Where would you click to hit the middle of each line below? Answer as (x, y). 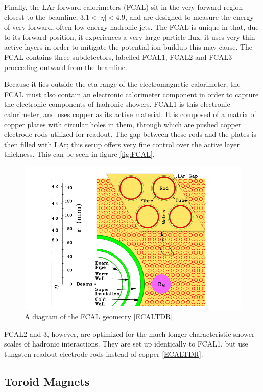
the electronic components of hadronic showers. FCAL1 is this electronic (117, 104)
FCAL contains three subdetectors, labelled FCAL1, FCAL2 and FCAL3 (118, 56)
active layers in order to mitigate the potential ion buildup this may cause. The (128, 47)
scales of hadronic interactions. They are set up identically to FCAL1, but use (126, 344)
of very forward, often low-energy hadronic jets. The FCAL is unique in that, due (131, 27)
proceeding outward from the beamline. (66, 67)
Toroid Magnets (47, 381)
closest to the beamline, (41, 17)
